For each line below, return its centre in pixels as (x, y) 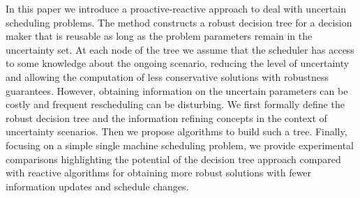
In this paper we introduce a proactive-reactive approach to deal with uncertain (176, 8)
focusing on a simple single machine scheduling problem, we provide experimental (180, 145)
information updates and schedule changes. (97, 186)
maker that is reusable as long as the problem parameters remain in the (159, 36)
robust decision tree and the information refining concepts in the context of (166, 117)
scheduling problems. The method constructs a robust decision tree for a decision (179, 22)
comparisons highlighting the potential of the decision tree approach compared (173, 159)
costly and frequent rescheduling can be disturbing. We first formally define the (175, 104)
